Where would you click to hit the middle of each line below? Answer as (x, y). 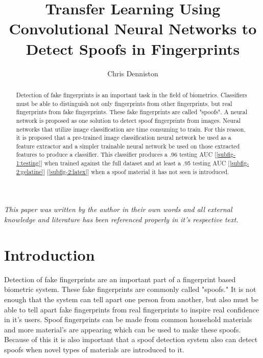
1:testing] (28, 163)
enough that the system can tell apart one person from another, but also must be (131, 299)
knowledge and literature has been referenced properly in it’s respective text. (121, 219)
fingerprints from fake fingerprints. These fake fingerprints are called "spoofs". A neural (132, 112)
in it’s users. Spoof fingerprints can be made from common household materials (128, 319)
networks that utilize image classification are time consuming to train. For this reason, (131, 129)
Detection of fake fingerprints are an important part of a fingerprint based (120, 279)
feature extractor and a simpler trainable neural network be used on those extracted (128, 146)
